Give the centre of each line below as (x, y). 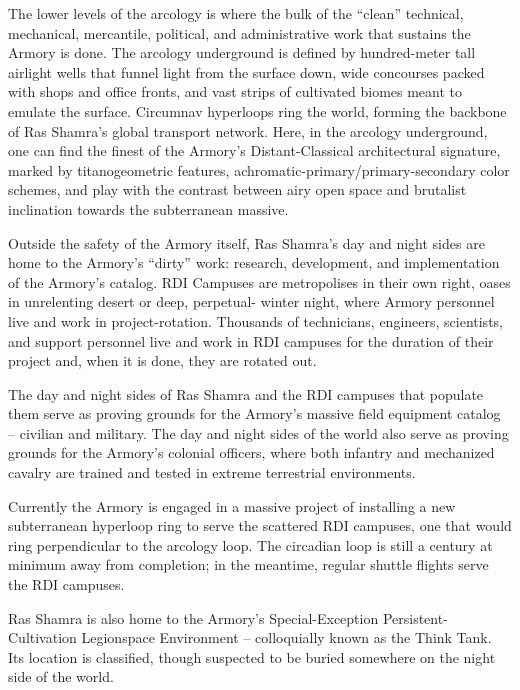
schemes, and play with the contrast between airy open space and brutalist (237, 189)
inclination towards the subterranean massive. (148, 208)
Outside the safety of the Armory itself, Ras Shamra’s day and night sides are (246, 242)
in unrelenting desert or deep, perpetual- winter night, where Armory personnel (251, 301)
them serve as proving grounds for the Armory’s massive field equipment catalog (254, 413)
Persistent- (415, 617)
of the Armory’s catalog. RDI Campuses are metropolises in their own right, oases (259, 281)
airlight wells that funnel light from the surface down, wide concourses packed (246, 71)
